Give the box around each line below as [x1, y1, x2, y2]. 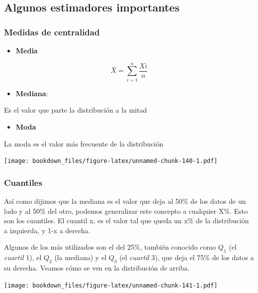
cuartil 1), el [4, 252, 42, 263]
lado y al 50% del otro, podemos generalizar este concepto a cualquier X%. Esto [4, 205, 248, 216]
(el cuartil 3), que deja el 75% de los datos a [119, 252, 254, 263]
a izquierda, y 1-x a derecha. [4, 225, 90, 235]
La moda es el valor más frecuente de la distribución [4, 138, 164, 148]
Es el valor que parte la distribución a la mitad [4, 105, 147, 115]
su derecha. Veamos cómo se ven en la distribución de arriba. [4, 262, 190, 273]
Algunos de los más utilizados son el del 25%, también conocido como [4, 242, 216, 252]
